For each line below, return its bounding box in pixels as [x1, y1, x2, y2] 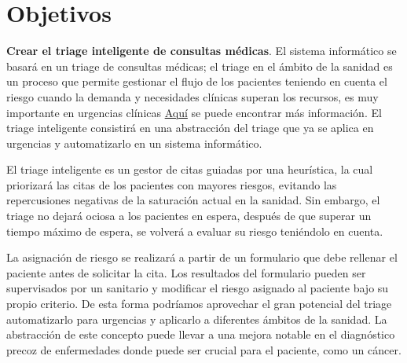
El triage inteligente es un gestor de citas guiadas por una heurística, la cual [6, 161, 373, 178]
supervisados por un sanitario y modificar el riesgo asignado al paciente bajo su [6, 280, 389, 296]
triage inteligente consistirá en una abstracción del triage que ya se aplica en [6, 119, 374, 136]
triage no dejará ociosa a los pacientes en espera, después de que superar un [6, 207, 372, 224]
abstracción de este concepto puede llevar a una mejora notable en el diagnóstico [6, 326, 395, 343]
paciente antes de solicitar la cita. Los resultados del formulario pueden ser [6, 264, 366, 280]
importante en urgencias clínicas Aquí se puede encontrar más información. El [6, 104, 382, 120]
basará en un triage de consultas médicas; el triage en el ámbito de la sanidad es [6, 57, 393, 74]
